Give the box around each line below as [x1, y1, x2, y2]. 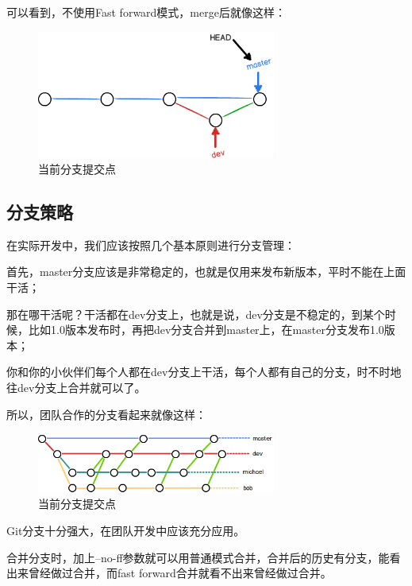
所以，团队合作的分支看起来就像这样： [6, 406, 206, 422]
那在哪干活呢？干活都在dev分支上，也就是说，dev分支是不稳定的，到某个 [6, 305, 385, 322]
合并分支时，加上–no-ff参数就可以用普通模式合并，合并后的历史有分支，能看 [6, 549, 401, 565]
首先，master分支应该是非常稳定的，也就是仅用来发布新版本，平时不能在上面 [6, 263, 406, 280]
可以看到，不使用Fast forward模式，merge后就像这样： [6, 4, 286, 20]
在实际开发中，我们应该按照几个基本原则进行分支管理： [6, 236, 295, 253]
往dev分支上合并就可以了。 [6, 379, 146, 396]
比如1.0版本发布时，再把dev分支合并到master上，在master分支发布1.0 [28, 321, 384, 338]
